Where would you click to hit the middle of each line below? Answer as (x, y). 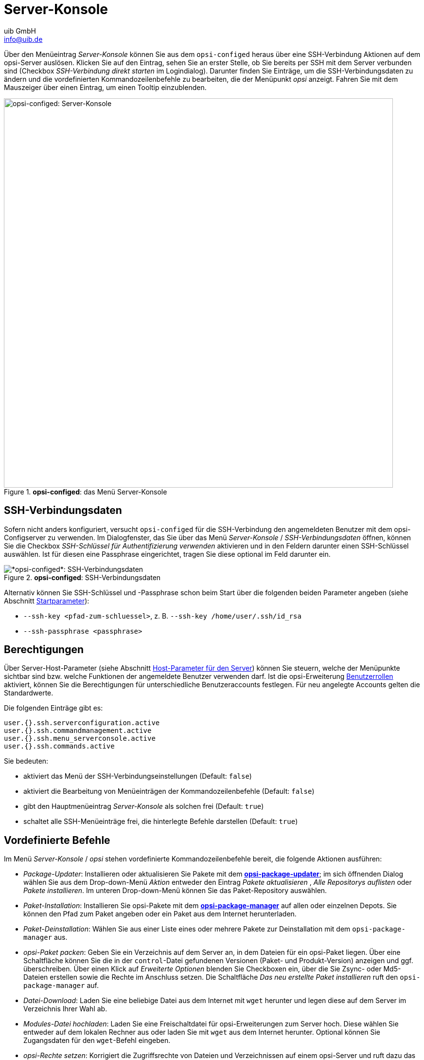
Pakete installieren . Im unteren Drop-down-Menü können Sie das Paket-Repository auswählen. (175, 891)
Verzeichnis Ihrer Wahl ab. (65, 1009)
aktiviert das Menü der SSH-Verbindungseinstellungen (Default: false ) (138, 776)
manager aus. (45, 937)
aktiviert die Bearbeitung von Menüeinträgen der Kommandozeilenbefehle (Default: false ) (169, 791)
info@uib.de (23, 39)
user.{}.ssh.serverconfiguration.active (82, 723)
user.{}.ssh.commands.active (59, 746)
